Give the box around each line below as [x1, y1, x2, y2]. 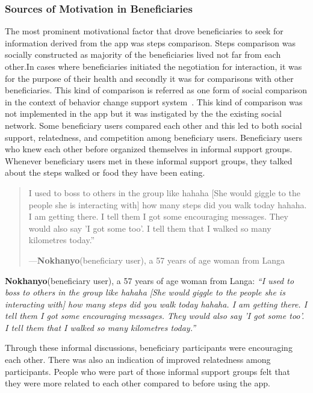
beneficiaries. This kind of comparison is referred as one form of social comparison [5, 84, 308, 96]
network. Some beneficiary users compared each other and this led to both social [5, 119, 302, 131]
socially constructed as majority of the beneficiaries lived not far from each [5, 48, 281, 61]
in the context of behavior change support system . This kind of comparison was [5, 95, 303, 108]
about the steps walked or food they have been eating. [5, 166, 205, 179]
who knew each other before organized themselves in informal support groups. [5, 143, 293, 155]
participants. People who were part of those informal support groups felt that [5, 365, 291, 377]
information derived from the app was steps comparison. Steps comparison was [5, 36, 296, 49]
